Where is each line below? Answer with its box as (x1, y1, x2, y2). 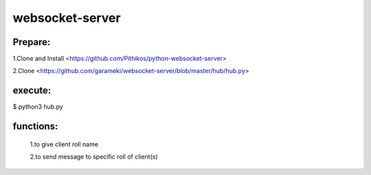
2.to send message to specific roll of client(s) (30, 152, 158, 161)
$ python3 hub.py (12, 103, 63, 111)
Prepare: (12, 36, 51, 48)
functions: (12, 120, 58, 133)
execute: (12, 85, 52, 96)
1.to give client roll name (30, 140, 99, 148)
